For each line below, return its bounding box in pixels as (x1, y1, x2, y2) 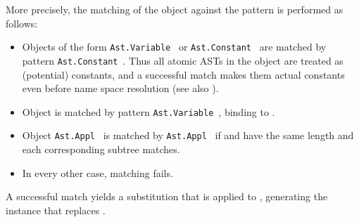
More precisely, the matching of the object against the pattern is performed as (6, 2, 344, 16)
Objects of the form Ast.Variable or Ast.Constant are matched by (22, 39, 327, 54)
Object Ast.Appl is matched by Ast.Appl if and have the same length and (22, 128, 354, 143)
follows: (6, 15, 38, 30)
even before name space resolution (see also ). (22, 81, 219, 96)
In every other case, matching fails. (22, 165, 173, 180)
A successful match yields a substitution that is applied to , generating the (6, 189, 328, 204)
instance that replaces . (6, 202, 106, 217)
